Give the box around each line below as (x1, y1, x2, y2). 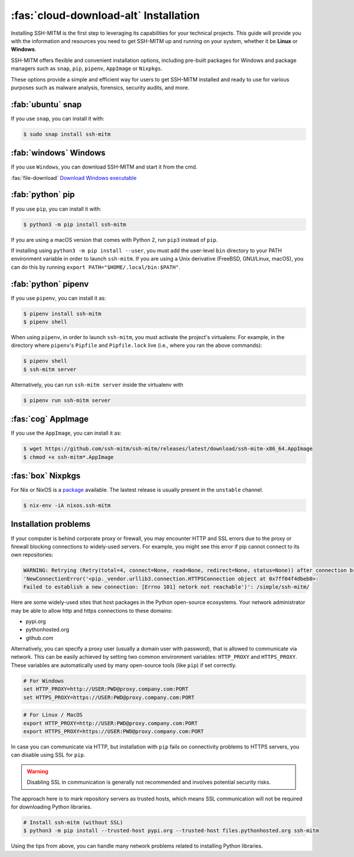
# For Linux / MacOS (23, 711, 83, 718)
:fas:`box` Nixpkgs (11, 471, 81, 481)
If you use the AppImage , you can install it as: (11, 429, 122, 436)
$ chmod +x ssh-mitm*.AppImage (23, 454, 114, 460)
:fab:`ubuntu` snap (11, 99, 82, 109)
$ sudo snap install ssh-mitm (23, 130, 111, 137)
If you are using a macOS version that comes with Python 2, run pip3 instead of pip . (11, 236, 218, 243)
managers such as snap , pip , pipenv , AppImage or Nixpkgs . (11, 65, 163, 72)
